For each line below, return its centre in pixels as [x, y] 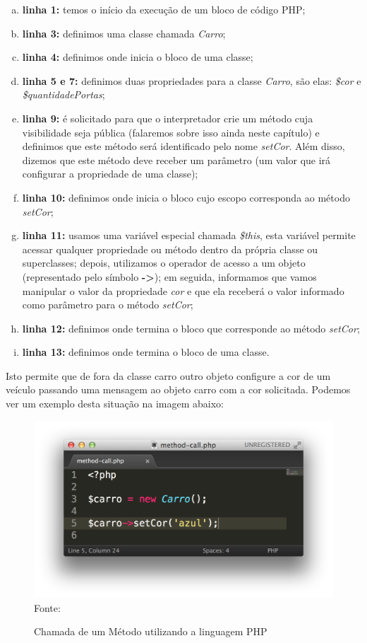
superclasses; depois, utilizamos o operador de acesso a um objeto [164, 263]
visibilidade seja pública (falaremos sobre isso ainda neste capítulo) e [171, 132]
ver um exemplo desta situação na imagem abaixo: [115, 404]
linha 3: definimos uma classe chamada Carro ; [124, 33]
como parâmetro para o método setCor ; [108, 305]
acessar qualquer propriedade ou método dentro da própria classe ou [170, 249]
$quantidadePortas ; [64, 94]
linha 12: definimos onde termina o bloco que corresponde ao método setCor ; [191, 328]
